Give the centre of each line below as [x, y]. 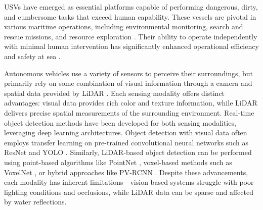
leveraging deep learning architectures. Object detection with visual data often [126, 133]
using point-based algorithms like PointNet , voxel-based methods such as [118, 162]
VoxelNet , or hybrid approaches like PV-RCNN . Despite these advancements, [126, 172]
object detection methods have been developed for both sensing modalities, [120, 122]
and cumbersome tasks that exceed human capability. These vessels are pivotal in [130, 16]
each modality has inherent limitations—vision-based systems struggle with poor [129, 182]
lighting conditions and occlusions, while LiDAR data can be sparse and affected [129, 192]
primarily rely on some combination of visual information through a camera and [128, 83]
